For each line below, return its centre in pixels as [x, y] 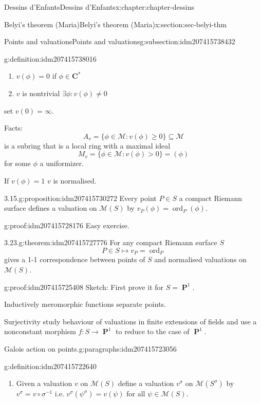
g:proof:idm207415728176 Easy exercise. [67, 225]
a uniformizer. [62, 163]
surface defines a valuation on [51, 208]
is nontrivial [41, 93]
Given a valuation [44, 383]
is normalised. [75, 180]
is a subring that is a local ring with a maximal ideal [87, 145]
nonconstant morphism [40, 331]
